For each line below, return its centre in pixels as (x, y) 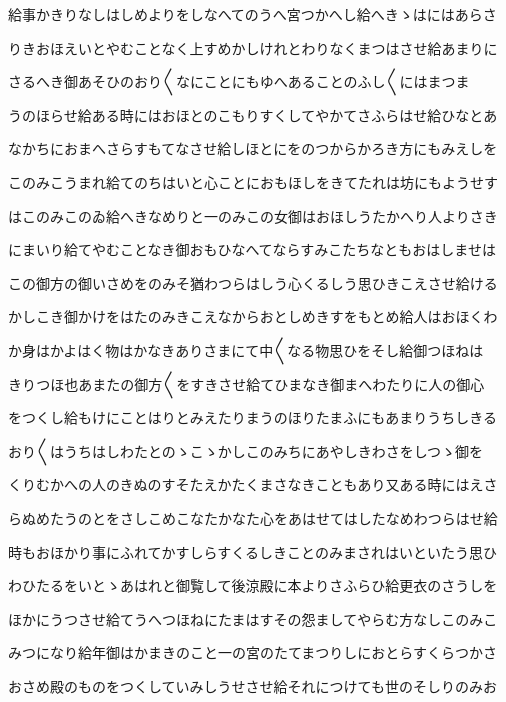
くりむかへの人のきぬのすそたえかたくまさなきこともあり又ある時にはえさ (253, 484)
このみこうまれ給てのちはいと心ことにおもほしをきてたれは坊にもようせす (253, 181)
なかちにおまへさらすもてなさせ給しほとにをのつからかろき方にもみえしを (253, 148)
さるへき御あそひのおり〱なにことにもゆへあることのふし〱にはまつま (239, 81)
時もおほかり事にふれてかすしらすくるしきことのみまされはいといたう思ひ (252, 551)
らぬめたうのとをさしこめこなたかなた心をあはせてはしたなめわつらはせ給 (253, 517)
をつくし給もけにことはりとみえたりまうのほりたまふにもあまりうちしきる (253, 417)
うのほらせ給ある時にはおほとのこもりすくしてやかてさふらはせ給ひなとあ (253, 114)
